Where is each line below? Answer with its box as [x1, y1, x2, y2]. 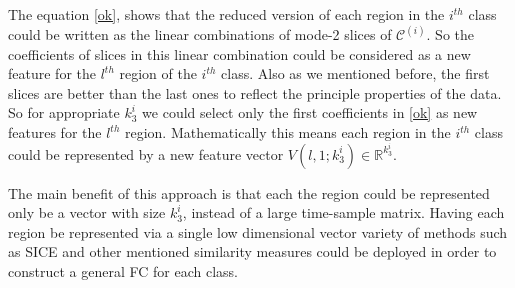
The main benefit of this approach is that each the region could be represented [8, 182, 490, 203]
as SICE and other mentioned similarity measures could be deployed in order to [8, 241, 497, 262]
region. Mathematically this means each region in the [124, 122, 451, 142]
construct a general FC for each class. [8, 261, 238, 282]
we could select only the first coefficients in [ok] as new [142, 102, 478, 123]
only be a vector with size [8, 202, 166, 223]
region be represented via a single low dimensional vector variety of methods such [8, 221, 508, 242]
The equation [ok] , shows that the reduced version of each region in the [8, 4, 445, 24]
